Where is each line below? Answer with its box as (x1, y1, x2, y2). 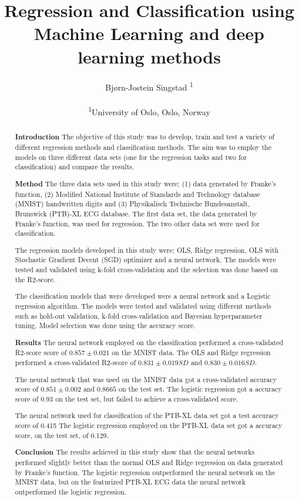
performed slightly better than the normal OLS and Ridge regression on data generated (15, 457, 283, 467)
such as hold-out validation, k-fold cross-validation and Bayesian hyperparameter (15, 310, 263, 320)
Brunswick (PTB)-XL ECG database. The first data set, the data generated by (15, 208, 257, 218)
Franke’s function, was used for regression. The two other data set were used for (15, 218, 260, 228)
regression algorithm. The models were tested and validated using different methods (15, 300, 271, 310)
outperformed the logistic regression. (15, 486, 127, 496)
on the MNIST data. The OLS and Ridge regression (112, 348, 271, 358)
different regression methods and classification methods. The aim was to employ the (15, 142, 271, 152)
